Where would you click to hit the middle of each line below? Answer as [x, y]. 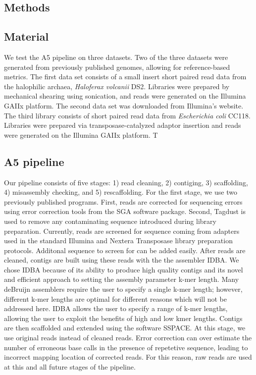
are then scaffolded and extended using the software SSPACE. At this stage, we [125, 328]
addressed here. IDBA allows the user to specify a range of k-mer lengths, [116, 308]
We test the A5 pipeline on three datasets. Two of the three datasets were [116, 57]
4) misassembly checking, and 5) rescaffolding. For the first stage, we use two [121, 192]
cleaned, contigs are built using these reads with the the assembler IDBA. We [122, 260]
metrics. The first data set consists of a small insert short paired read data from [125, 77]
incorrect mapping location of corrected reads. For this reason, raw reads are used [128, 357]
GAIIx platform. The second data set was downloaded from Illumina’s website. [124, 105]
